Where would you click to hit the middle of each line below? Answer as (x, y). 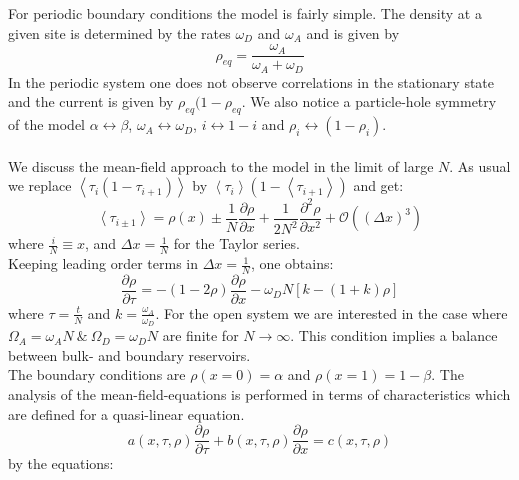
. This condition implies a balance (394, 335)
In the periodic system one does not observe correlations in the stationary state (251, 81)
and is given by (353, 32)
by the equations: (61, 463)
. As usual (480, 165)
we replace (40, 185)
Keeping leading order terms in (103, 263)
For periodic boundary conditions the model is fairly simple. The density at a (245, 13)
